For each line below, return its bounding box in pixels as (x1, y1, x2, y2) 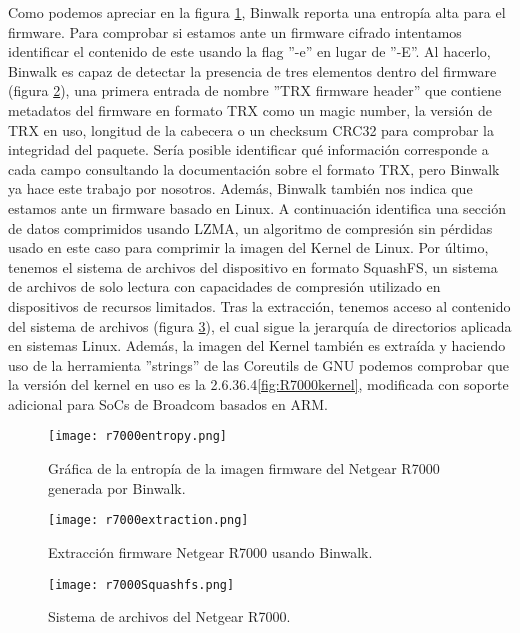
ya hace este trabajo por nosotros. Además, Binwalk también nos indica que (8, 178, 473, 199)
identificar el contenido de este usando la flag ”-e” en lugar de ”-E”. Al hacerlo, (8, 41, 491, 62)
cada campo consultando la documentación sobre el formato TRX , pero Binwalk (8, 158, 500, 179)
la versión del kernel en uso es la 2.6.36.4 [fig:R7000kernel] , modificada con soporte (8, 374, 509, 395)
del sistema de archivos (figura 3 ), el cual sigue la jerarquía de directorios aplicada (8, 315, 512, 336)
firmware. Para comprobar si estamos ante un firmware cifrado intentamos (8, 21, 462, 42)
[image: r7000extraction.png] (48, 513, 249, 528)
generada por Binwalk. (48, 477, 186, 498)
